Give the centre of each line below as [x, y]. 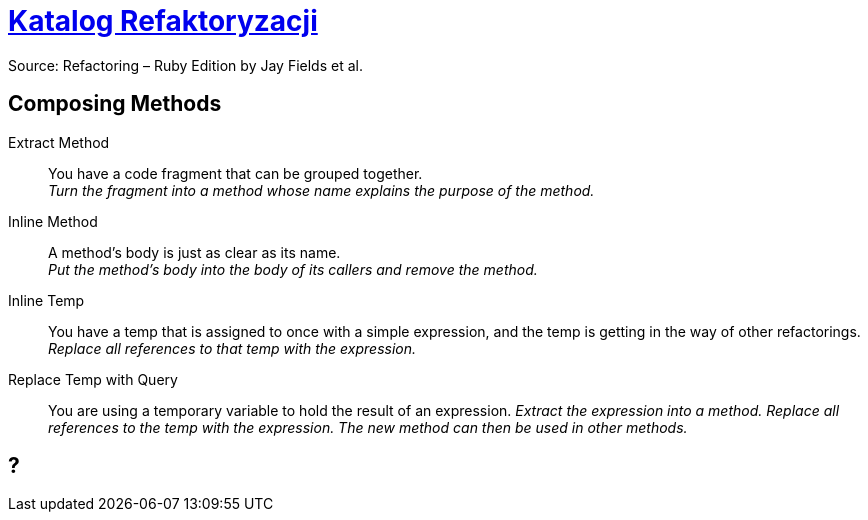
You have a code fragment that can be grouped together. [235, 173]
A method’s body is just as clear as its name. [194, 252]
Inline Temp [46, 300]
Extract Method [59, 142]
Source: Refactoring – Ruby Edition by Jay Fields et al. [185, 65]
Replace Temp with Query [93, 379]
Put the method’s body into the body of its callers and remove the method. [293, 269]
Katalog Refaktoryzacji [163, 21]
